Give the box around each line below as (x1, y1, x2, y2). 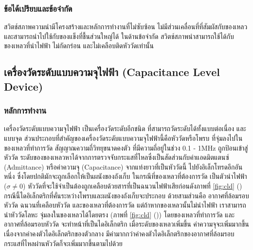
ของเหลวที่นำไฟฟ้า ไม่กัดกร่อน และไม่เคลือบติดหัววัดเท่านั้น (4, 40, 154, 51)
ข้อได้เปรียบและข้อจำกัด (4, 2, 72, 14)
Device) (4, 78, 43, 94)
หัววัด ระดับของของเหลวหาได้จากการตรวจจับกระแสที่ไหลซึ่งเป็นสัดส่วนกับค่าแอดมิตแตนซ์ (4, 152, 229, 162)
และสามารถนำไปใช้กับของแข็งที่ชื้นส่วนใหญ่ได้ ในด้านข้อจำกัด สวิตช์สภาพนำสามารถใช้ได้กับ (4, 31, 234, 41)
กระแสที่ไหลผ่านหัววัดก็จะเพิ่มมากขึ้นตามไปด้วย (4, 238, 123, 248)
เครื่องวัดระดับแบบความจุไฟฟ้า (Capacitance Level (4, 64, 220, 79)
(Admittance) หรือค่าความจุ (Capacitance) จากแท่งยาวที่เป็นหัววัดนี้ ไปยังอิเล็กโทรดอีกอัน (4, 161, 243, 172)
